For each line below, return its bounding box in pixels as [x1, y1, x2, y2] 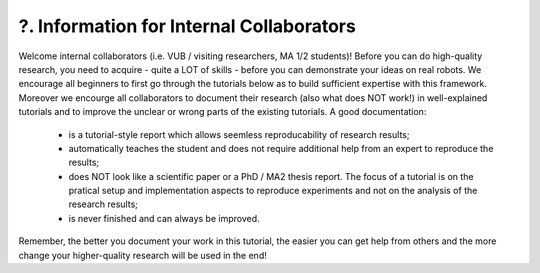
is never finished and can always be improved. [68, 212, 260, 224]
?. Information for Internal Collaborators [18, 15, 357, 37]
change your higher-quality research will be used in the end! [18, 249, 267, 261]
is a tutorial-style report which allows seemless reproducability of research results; [68, 128, 410, 140]
